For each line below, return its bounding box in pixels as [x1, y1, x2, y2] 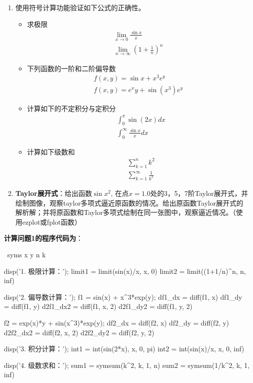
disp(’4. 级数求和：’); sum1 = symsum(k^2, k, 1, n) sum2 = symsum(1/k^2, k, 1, [4, 360, 250, 370]
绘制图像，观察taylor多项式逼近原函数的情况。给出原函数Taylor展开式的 [15, 197, 243, 208]
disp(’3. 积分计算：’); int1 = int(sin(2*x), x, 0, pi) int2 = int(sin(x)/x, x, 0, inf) [4, 344, 245, 354]
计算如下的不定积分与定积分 [27, 103, 116, 114]
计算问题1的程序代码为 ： [4, 233, 83, 243]
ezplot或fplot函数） [22, 216, 81, 227]
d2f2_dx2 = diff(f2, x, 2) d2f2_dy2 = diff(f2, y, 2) [4, 327, 155, 337]
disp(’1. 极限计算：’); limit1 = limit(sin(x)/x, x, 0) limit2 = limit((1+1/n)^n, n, [4, 266, 246, 276]
